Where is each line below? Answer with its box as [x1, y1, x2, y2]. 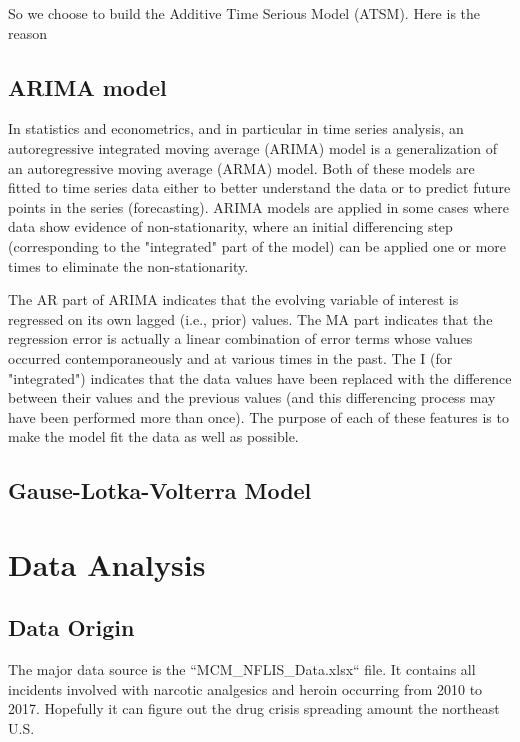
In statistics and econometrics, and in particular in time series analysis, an [8, 118, 464, 139]
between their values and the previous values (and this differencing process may [8, 387, 496, 408]
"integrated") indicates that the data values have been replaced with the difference [8, 367, 512, 388]
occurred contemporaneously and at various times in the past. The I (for [8, 347, 453, 368]
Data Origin [8, 612, 135, 643]
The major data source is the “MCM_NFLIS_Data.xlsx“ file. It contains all [8, 659, 476, 680]
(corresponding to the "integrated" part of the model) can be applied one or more [8, 235, 507, 256]
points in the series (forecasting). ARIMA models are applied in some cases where [8, 196, 510, 217]
